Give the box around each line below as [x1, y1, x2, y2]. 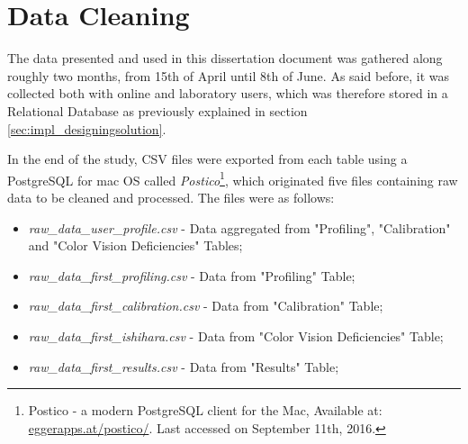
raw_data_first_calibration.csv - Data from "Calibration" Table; [28, 296, 383, 315]
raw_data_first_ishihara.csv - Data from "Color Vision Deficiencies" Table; [28, 326, 444, 345]
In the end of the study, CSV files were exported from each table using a [7, 150, 408, 168]
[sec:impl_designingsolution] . [7, 119, 166, 138]
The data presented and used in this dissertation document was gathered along [7, 49, 443, 68]
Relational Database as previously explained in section [7, 101, 308, 120]
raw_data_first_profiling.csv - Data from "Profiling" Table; [28, 266, 355, 285]
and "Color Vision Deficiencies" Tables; [28, 236, 243, 255]
